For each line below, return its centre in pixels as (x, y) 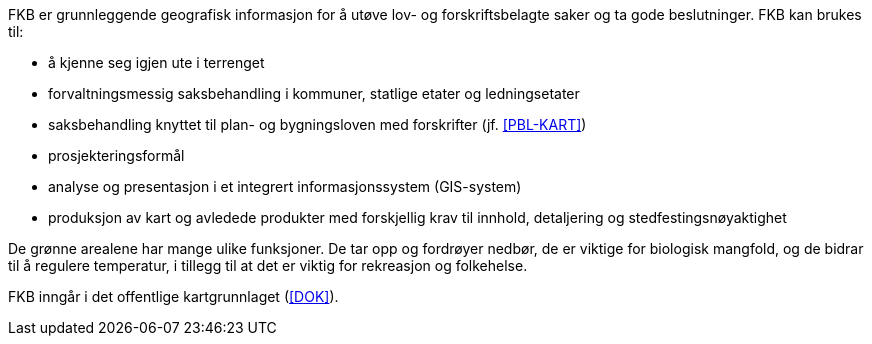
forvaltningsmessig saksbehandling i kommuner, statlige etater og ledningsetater (314, 93)
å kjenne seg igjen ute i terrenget (156, 62)
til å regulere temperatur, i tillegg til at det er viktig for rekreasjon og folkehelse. (268, 265)
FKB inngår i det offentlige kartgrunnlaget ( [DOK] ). (173, 296)
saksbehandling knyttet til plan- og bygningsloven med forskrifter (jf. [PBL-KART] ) (317, 124)
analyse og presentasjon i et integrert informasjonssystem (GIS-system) (285, 186)
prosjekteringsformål (116, 155)
